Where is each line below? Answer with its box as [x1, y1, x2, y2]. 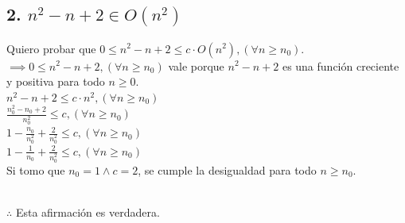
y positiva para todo [6, 73, 105, 90]
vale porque [168, 57, 224, 74]
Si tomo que [6, 161, 65, 178]
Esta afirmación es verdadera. [15, 204, 160, 221]
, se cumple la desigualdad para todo [138, 161, 317, 178]
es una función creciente [282, 57, 399, 74]
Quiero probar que [6, 40, 96, 56]
